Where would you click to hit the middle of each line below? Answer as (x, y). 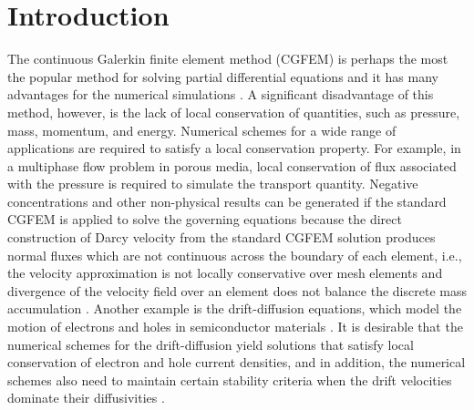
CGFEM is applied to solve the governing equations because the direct (205, 219)
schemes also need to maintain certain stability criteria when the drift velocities (230, 379)
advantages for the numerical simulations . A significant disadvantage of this (221, 94)
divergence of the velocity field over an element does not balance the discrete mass (237, 290)
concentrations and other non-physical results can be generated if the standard (227, 201)
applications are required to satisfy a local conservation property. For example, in (234, 148)
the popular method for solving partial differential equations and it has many (223, 76)
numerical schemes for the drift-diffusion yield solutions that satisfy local (211, 344)
